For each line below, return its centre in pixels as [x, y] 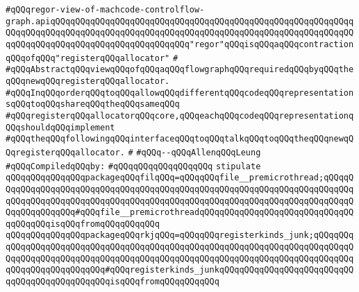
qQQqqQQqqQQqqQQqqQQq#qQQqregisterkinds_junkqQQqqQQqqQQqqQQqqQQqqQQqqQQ [180, 270]
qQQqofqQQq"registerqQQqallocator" [88, 58]
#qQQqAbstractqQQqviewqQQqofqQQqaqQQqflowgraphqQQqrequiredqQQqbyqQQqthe [180, 70]
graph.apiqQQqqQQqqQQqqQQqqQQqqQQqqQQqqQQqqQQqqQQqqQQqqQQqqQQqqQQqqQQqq [180, 21]
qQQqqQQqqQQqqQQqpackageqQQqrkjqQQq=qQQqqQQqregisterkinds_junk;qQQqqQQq [180, 235]
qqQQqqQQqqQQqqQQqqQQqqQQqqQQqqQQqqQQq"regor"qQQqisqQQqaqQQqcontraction [180, 44]
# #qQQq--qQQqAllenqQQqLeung [194, 152]
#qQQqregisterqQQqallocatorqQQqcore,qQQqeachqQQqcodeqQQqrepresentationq [180, 115]
